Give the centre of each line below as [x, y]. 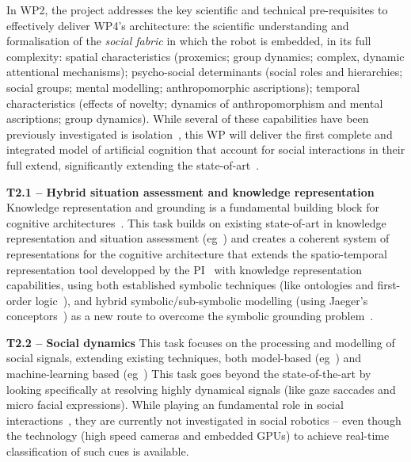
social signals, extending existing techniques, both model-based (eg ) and [184, 358]
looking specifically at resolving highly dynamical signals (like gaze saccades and [201, 389]
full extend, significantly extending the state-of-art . [133, 164]
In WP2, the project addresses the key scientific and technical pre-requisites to [197, 10]
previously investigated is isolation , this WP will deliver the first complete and [200, 134]
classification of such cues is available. [98, 451]
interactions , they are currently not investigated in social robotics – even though [204, 420]
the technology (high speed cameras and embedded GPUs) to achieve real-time [198, 435]
